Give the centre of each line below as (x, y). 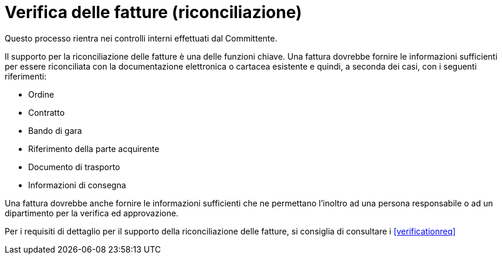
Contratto (47, 112)
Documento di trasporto (74, 167)
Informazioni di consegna (77, 185)
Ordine (41, 94)
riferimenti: (26, 76)
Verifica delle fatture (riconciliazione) (153, 12)
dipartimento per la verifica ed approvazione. (92, 213)
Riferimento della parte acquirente (94, 149)
